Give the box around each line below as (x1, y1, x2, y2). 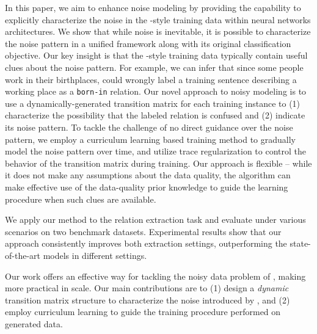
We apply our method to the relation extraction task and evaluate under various (5, 213, 306, 226)
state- (290, 237, 311, 250)
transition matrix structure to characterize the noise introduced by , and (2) (5, 293, 290, 306)
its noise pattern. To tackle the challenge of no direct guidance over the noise (5, 121, 293, 133)
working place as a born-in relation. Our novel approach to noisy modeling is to (5, 85, 307, 98)
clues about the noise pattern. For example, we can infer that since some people (5, 60, 304, 73)
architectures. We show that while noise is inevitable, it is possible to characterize (5, 25, 311, 38)
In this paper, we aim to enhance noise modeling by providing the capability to (5, 1, 301, 13)
